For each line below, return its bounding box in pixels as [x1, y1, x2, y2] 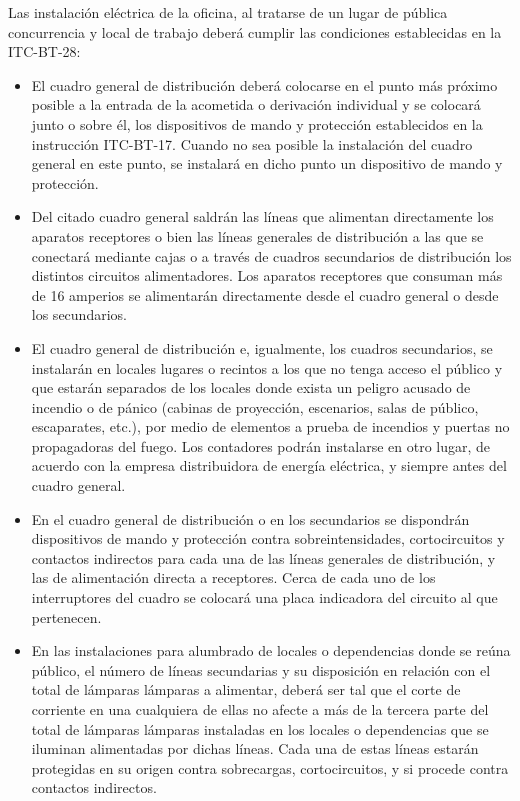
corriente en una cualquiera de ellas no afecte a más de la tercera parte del [31, 699, 489, 719]
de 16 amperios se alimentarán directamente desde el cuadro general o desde [31, 284, 499, 305]
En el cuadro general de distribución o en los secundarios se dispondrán [31, 508, 470, 529]
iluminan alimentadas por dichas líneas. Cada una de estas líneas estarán [31, 738, 479, 759]
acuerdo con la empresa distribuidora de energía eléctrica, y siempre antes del [31, 455, 507, 476]
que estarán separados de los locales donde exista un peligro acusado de [31, 377, 471, 398]
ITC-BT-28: [8, 41, 81, 62]
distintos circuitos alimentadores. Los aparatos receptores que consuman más [31, 265, 503, 286]
